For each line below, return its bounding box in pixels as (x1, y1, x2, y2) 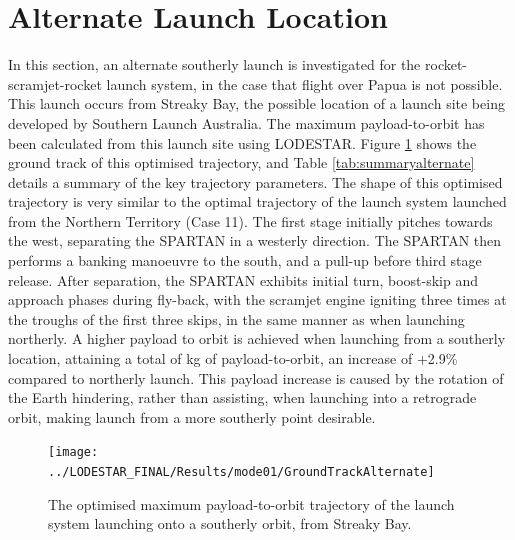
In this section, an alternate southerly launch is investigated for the (8, 54, 421, 75)
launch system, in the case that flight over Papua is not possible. (106, 73, 503, 94)
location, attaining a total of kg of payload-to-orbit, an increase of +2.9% (8, 348, 458, 369)
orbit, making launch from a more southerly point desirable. (8, 406, 376, 427)
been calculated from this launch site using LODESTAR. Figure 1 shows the (8, 132, 477, 153)
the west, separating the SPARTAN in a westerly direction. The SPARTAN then (8, 230, 502, 251)
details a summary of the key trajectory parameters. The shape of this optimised (8, 171, 503, 192)
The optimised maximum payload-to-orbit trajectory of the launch (48, 493, 455, 514)
